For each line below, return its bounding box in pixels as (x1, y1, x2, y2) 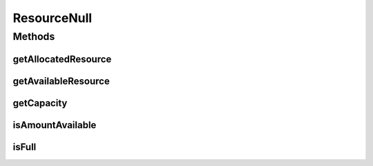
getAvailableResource (12, 75, 110, 87)
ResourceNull (12, 10, 93, 25)
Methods (12, 30, 55, 43)
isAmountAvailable (12, 119, 97, 131)
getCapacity (12, 97, 68, 109)
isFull (12, 141, 37, 153)
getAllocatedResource (12, 53, 112, 65)
